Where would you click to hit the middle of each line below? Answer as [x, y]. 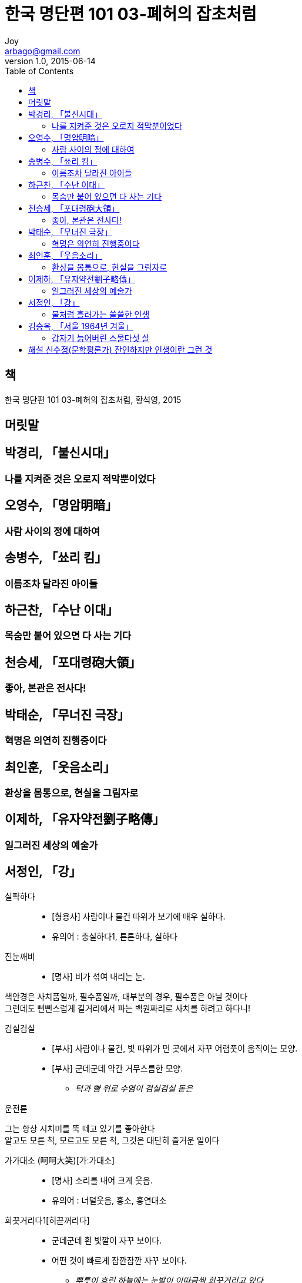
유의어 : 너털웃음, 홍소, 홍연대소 [109, 1200]
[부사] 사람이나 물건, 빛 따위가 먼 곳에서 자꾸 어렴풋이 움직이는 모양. [175, 1048]
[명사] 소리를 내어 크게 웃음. [102, 1180]
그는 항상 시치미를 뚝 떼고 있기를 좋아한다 [80, 1128]
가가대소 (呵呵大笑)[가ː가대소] [60, 1160]
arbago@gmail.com [43, 51]
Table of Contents [39, 71]
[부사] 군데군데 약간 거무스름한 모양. [118, 1068]
